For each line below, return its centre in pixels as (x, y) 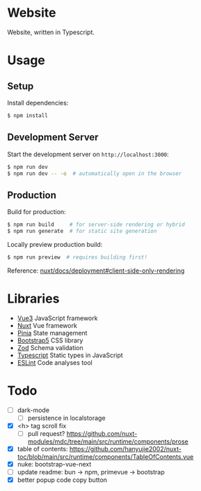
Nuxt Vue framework (47, 325)
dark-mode (33, 410)
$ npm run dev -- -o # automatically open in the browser (95, 173)
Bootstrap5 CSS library (50, 340)
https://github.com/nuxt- (102, 433)
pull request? (46, 433)
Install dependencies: (38, 103)
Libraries (33, 299)
